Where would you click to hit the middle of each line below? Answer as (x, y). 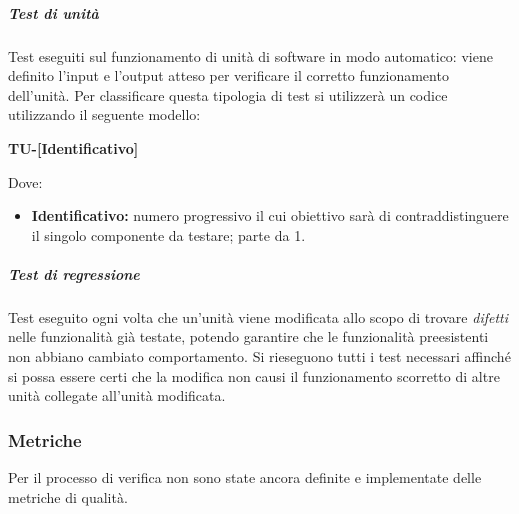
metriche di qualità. (68, 496)
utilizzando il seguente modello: (104, 114)
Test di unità (53, 12)
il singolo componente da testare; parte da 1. (168, 234)
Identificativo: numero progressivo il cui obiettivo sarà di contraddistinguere (270, 215)
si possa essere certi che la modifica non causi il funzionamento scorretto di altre (254, 375)
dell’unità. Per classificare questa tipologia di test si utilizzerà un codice (228, 94)
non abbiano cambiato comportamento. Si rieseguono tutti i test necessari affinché (259, 356)
